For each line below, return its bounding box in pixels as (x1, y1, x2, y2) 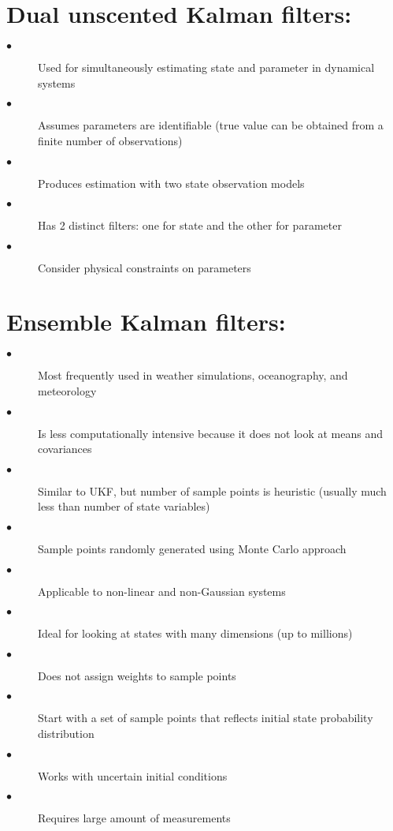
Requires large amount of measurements (38, 810, 231, 826)
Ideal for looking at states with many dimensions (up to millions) (38, 625, 353, 642)
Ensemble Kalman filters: (6, 305, 286, 338)
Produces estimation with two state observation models (38, 174, 305, 191)
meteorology (38, 383, 97, 399)
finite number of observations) (38, 132, 183, 148)
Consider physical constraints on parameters (38, 259, 251, 275)
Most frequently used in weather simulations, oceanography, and (38, 367, 348, 384)
